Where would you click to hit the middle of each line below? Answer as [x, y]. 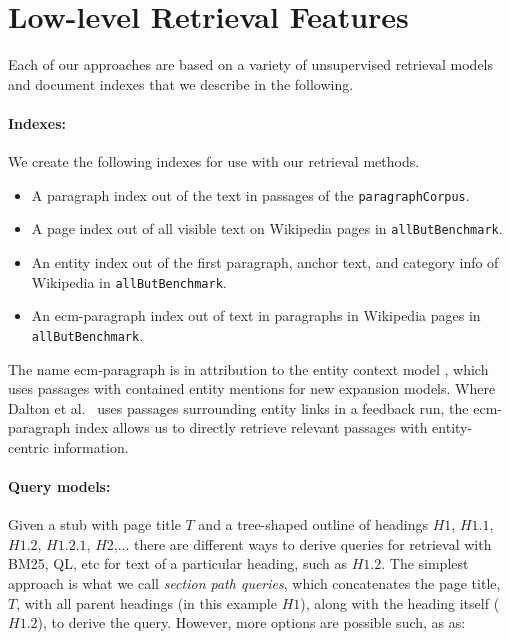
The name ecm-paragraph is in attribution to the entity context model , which [248, 368]
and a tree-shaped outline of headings [313, 524]
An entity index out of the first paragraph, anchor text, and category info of [265, 262]
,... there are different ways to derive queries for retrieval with [302, 543]
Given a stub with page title [94, 524]
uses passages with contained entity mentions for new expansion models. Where [252, 388]
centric [28, 446]
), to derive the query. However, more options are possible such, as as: [251, 622]
